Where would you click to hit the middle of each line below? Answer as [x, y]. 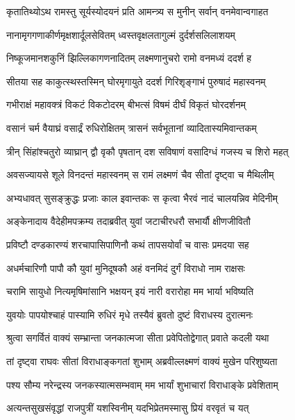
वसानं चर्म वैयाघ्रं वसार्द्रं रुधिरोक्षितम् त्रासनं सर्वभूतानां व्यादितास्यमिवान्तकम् [132, 127]
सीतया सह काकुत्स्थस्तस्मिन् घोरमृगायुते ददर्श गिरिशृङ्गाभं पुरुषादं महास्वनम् [136, 81]
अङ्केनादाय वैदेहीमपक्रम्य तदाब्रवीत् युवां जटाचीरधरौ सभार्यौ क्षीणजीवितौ [128, 221]
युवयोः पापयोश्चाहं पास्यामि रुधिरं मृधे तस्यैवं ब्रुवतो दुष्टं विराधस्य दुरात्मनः [129, 314]
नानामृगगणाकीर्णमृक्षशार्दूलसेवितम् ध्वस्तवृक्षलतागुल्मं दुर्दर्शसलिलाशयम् [121, 34]
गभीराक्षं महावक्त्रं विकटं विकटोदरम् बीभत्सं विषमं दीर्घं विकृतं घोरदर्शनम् [126, 104]
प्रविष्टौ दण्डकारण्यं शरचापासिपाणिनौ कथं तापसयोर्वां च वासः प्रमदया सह [128, 244]
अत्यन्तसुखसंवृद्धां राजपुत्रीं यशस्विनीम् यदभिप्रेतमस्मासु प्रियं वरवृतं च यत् [128, 408]
